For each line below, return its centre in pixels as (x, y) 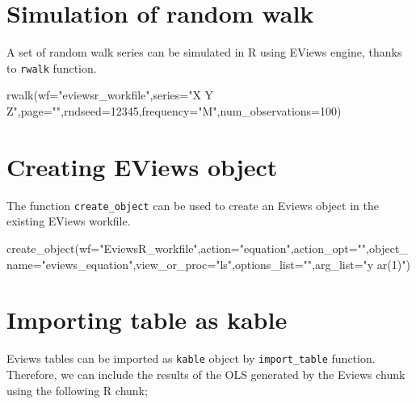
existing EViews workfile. (69, 221)
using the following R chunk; (77, 390)
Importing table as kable (147, 320)
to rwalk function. (52, 67)
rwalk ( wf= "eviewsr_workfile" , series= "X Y (110, 95)
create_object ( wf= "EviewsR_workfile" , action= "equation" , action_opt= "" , (188, 248)
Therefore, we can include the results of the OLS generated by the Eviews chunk (206, 374)
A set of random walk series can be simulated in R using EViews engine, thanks (204, 52)
